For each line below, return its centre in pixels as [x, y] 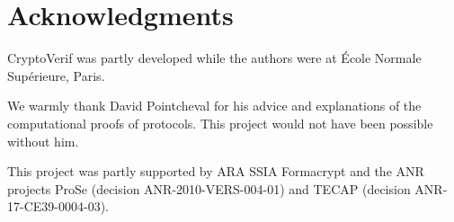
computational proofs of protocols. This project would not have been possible [220, 123]
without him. [43, 141]
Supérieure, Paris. [56, 75]
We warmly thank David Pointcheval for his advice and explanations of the [214, 106]
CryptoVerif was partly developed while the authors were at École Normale [214, 58]
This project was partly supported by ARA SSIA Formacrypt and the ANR [216, 171]
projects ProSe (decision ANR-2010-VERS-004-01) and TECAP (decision [209, 188]
